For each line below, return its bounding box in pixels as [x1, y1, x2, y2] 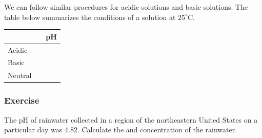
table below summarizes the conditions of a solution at [4, 11, 176, 22]
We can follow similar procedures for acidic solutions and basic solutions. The [4, 2, 248, 12]
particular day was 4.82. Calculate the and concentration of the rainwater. [4, 124, 237, 135]
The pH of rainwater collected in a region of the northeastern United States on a [4, 114, 258, 125]
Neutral [8, 70, 32, 81]
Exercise [4, 94, 39, 107]
